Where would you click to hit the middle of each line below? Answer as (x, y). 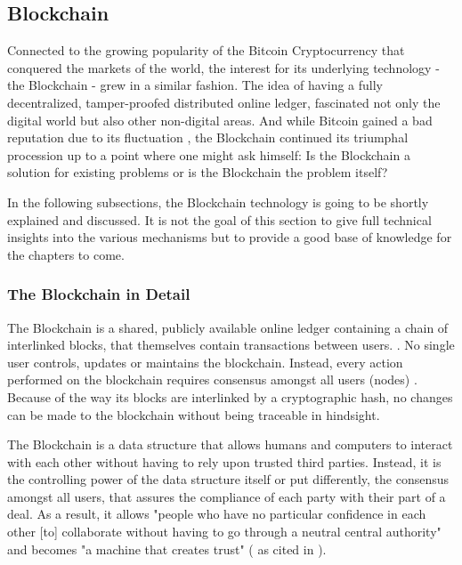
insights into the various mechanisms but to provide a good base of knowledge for (230, 237)
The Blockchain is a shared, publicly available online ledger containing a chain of (228, 327)
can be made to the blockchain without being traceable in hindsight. (194, 414)
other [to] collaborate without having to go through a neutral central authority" (224, 532)
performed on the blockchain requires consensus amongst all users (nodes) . (212, 379)
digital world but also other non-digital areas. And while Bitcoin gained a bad (220, 120)
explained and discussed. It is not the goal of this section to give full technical (219, 219)
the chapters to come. (66, 254)
